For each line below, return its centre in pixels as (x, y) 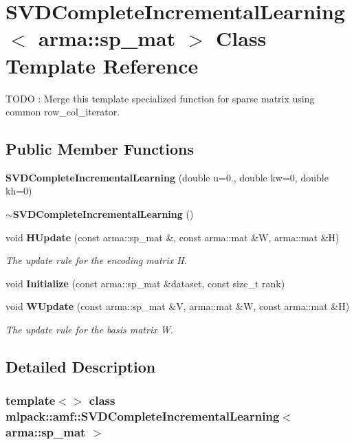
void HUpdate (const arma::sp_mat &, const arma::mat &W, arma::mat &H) (173, 237)
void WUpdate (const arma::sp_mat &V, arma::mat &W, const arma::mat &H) (178, 306)
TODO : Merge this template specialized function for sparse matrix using (160, 98)
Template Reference (102, 65)
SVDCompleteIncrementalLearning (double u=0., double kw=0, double (167, 177)
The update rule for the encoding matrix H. (96, 260)
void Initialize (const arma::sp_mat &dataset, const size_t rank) (145, 283)
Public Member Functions (100, 149)
